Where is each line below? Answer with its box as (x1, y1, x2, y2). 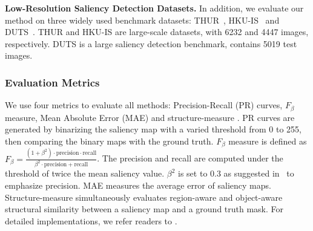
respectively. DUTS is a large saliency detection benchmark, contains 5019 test (5, 37, 297, 50)
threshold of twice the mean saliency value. (5, 167, 165, 180)
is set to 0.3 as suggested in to (178, 167, 294, 180)
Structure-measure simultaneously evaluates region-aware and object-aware (5, 190, 283, 203)
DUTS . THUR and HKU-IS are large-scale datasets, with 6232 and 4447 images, (5, 25, 309, 38)
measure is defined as (228, 134, 307, 147)
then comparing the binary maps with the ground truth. (5, 134, 214, 147)
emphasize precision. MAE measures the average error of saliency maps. (5, 179, 271, 192)
